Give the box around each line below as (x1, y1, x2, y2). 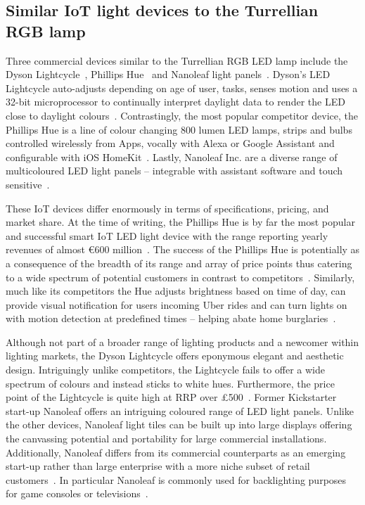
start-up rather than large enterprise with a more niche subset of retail (6, 459, 310, 473)
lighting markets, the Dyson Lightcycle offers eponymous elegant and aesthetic (6, 348, 344, 363)
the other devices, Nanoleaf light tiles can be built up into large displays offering (6, 417, 352, 432)
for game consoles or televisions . (6, 486, 148, 501)
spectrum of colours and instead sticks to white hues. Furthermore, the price (6, 376, 335, 390)
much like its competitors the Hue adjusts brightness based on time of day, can (6, 283, 346, 298)
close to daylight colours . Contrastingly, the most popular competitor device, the (6, 108, 358, 122)
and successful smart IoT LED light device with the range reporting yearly (6, 228, 328, 243)
